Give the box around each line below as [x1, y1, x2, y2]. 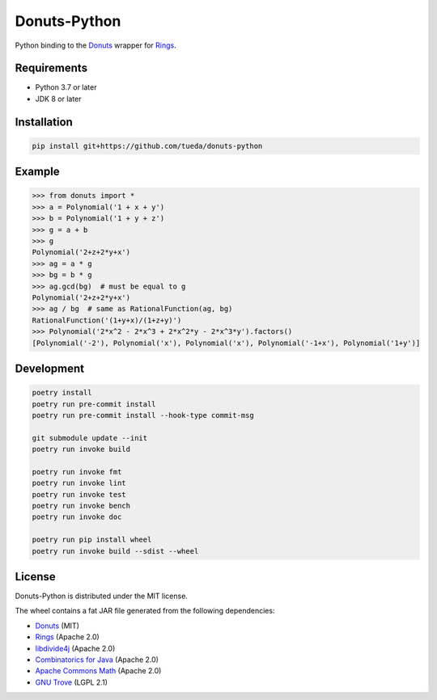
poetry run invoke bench [32, 501, 131, 511]
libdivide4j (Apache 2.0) [35, 643, 116, 653]
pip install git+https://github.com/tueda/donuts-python [32, 141, 263, 150]
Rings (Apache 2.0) [35, 632, 100, 642]
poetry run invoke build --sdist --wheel [32, 546, 199, 555]
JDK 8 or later [35, 94, 82, 103]
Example [15, 165, 60, 179]
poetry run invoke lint [32, 479, 127, 488]
